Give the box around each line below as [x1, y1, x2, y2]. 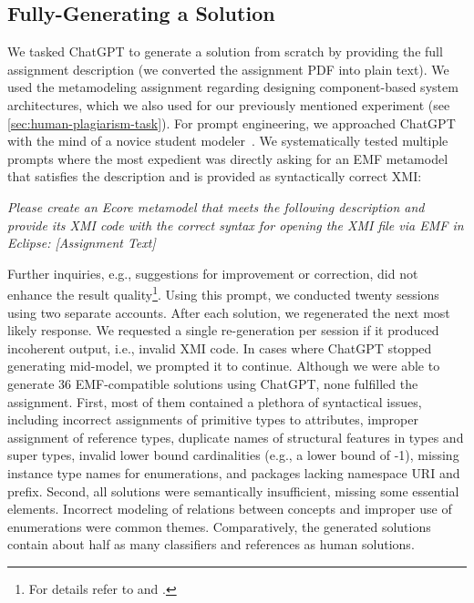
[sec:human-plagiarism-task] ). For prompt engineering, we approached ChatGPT [7, 113, 456, 132]
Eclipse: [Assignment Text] [7, 233, 156, 252]
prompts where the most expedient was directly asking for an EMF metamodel [7, 148, 448, 168]
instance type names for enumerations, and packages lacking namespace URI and [7, 463, 460, 482]
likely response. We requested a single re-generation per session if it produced [7, 321, 439, 340]
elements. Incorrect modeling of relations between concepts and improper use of [7, 499, 452, 518]
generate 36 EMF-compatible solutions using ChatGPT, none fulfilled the [7, 373, 418, 393]
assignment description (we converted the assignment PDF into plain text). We [7, 59, 449, 78]
